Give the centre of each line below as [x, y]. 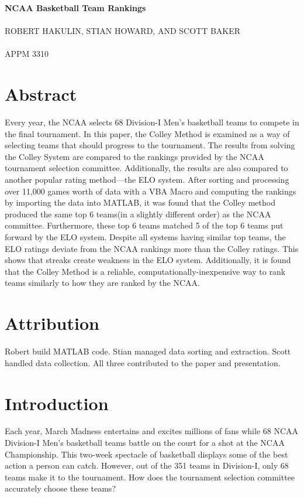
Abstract [41, 94]
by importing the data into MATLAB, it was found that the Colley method [140, 202]
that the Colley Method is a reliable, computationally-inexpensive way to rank [145, 271]
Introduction [57, 403]
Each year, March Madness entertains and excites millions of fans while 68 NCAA [152, 431]
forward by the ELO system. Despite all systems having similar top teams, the [145, 237]
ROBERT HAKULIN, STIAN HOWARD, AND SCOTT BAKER [123, 31]
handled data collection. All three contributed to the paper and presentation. [143, 362]
